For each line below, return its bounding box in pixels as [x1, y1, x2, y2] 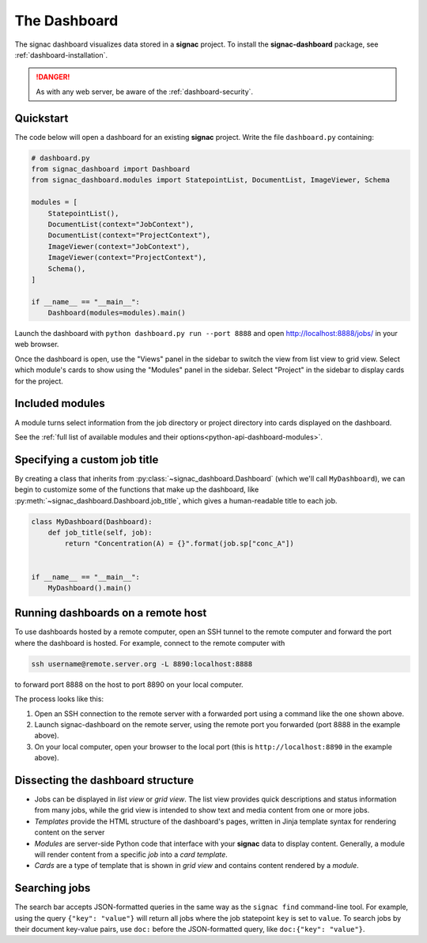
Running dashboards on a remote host [14, 606, 207, 620]
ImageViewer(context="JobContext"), [47, 242, 190, 251]
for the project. [14, 376, 63, 386]
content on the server [34, 828, 105, 837]
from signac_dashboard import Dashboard [31, 164, 190, 173]
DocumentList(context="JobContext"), [47, 220, 195, 228]
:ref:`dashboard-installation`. [14, 50, 108, 59]
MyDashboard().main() [47, 583, 132, 592]
